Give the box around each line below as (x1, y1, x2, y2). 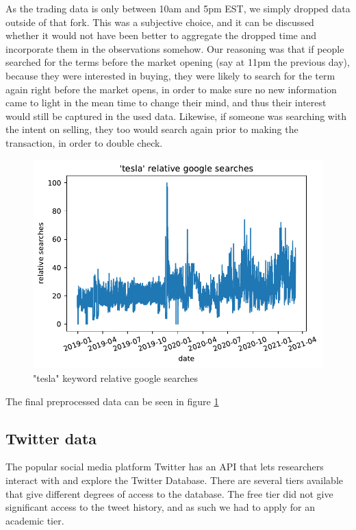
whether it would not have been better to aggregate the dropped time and (5, 28, 316, 43)
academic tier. (5, 513, 64, 527)
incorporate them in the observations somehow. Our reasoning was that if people (5, 41, 344, 56)
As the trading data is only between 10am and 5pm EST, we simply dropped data (5, 1, 351, 15)
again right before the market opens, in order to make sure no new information (5, 82, 337, 96)
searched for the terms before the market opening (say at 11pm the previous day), (5, 55, 350, 69)
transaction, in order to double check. (5, 135, 163, 149)
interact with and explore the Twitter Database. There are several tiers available (5, 473, 343, 487)
